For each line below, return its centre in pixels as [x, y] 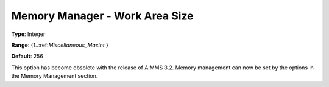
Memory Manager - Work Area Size [103, 16]
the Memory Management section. [55, 76]
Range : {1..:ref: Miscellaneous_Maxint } [60, 45]
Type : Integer [28, 34]
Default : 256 [27, 56]
